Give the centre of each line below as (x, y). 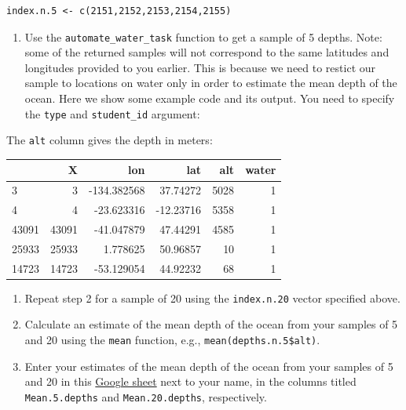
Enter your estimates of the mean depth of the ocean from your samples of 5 (209, 366)
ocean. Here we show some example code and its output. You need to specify (210, 98)
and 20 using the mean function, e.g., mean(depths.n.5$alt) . (172, 339)
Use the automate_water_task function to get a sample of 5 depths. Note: (203, 36)
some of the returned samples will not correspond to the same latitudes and (207, 52)
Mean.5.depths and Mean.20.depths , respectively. (146, 396)
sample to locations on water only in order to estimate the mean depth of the (211, 83)
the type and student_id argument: (112, 113)
